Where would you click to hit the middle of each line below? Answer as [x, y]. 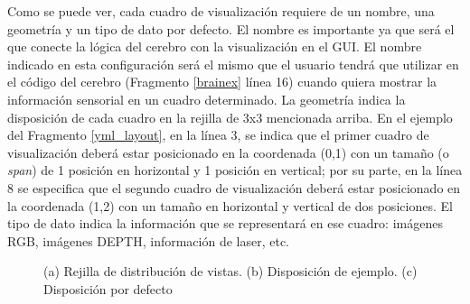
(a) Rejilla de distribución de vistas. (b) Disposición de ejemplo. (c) [230, 271]
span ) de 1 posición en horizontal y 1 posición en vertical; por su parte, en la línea [235, 170]
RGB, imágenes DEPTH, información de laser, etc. [149, 240]
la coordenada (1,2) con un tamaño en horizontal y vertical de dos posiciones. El [230, 205]
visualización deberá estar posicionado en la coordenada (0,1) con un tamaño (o [228, 152]
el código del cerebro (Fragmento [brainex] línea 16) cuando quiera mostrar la [222, 82]
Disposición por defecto [108, 288]
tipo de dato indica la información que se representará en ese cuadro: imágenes [225, 223]
